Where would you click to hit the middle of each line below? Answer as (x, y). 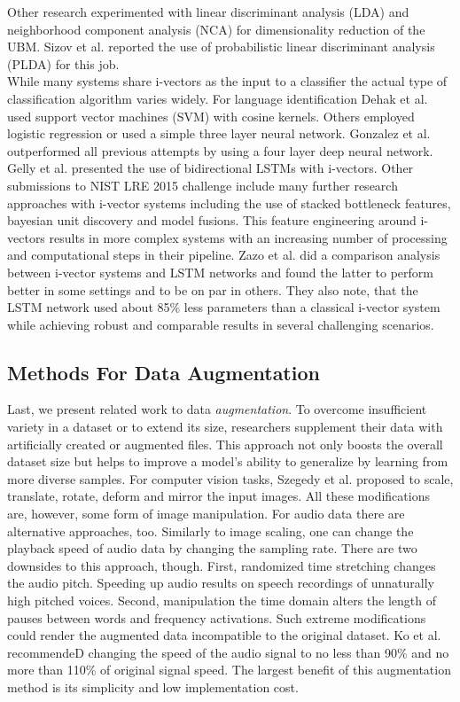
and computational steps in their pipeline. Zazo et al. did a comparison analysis (224, 255)
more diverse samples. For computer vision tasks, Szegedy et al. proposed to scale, (230, 478)
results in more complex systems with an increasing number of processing (248, 237)
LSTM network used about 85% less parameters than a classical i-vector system (224, 307)
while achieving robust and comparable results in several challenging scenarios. (221, 324)
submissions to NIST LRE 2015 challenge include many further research (203, 185)
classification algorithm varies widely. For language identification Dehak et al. (218, 98)
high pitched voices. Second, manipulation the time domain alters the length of (222, 601)
